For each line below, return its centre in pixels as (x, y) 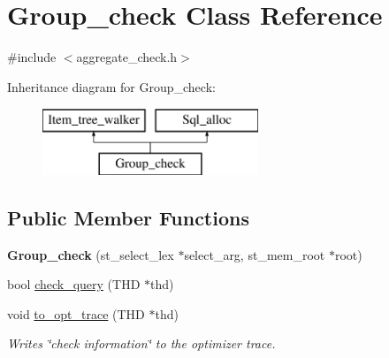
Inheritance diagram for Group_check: (111, 86)
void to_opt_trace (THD (76, 313)
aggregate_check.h (127, 57)
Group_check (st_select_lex (91, 254)
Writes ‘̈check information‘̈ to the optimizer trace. (141, 343)
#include (32, 57)
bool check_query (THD (74, 284)
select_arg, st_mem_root (255, 254)
